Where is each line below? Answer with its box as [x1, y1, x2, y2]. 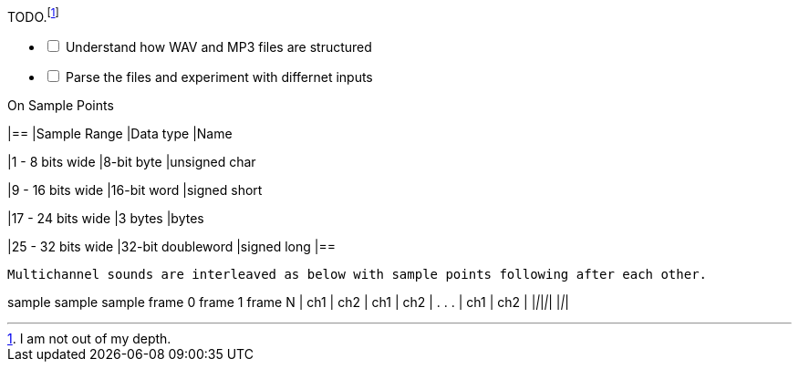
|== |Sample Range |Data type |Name [7, 125, 233, 141]
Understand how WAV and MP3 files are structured [65, 38, 372, 55]
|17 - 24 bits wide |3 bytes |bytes [7, 210, 204, 226]
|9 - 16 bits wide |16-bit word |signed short [7, 181, 263, 198]
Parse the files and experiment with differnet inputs [65, 68, 373, 85]
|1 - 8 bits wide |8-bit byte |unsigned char [7, 153, 256, 169]
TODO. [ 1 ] [7, 6, 59, 25]
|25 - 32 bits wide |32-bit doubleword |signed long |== [7, 238, 336, 254]
